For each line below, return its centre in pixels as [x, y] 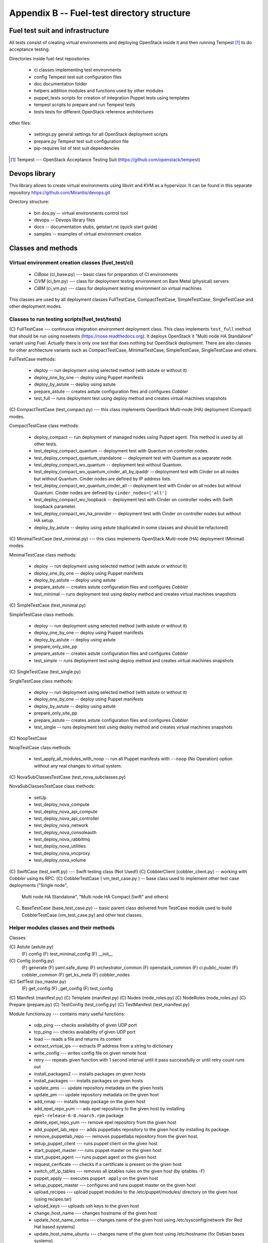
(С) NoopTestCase [28, 738]
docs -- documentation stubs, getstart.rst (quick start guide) [96, 227]
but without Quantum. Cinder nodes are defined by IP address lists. [102, 479]
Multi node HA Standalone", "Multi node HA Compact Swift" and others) [95, 896]
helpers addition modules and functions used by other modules [99, 91]
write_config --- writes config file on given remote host [90, 1053]
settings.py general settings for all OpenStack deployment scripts [101, 134]
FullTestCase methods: [33, 359]
